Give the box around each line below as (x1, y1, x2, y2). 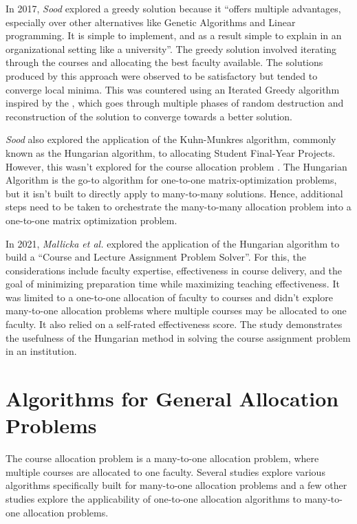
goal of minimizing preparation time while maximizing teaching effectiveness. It (6, 276, 340, 291)
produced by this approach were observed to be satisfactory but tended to (6, 68, 318, 83)
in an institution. (6, 344, 77, 358)
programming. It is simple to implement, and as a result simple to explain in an (6, 28, 342, 43)
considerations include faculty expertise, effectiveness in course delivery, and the (6, 263, 343, 277)
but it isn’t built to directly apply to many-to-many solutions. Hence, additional (6, 186, 343, 200)
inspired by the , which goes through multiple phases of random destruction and (6, 96, 344, 110)
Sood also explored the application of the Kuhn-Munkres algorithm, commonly (6, 132, 336, 146)
